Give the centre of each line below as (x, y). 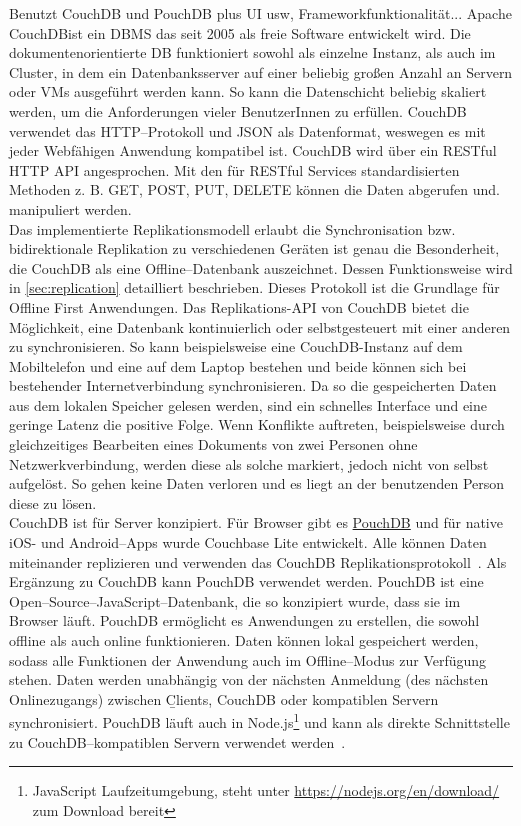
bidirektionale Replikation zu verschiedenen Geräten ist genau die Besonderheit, (254, 248)
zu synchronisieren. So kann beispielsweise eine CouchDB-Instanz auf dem (236, 346)
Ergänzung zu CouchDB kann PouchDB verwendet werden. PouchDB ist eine (246, 581)
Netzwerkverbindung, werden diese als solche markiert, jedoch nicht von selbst (249, 463)
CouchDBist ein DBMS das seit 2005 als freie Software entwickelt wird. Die (240, 32)
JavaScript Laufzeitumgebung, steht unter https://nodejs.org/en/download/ (266, 790)
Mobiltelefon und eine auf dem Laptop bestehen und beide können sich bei (238, 365)
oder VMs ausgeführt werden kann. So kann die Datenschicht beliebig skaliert (248, 91)
